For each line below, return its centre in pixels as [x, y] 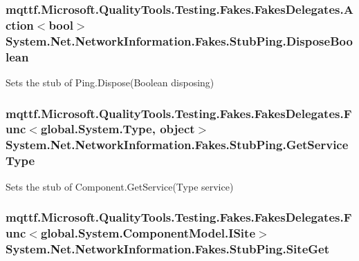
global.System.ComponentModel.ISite [148, 233]
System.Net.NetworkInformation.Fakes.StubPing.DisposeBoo [179, 40]
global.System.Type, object [118, 129]
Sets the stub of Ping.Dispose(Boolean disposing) [110, 82]
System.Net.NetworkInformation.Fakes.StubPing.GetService [177, 145]
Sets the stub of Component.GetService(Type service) [120, 186]
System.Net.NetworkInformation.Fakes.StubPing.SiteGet [167, 248]
